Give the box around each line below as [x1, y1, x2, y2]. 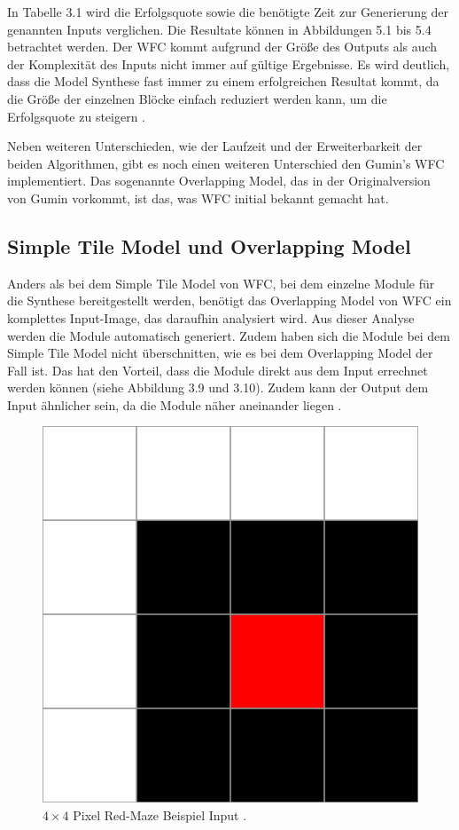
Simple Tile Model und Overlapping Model [7, 232, 411, 259]
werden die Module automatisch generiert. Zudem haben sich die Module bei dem [7, 326, 450, 344]
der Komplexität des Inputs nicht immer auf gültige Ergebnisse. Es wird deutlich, [7, 54, 450, 73]
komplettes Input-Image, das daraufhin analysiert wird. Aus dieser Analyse [7, 308, 415, 327]
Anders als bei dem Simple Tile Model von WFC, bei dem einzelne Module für [7, 273, 435, 292]
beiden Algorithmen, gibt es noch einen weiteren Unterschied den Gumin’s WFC [7, 154, 445, 172]
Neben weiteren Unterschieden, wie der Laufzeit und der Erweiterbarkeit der [7, 137, 423, 155]
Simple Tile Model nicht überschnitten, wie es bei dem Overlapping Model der [7, 344, 433, 362]
